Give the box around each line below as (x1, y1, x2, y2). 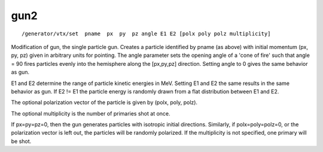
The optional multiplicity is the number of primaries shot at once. (11, 110, 170, 117)
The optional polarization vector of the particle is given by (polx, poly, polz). (11, 99, 197, 106)
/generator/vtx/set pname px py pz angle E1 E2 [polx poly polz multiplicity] (22, 30, 271, 37)
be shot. (11, 138, 32, 145)
